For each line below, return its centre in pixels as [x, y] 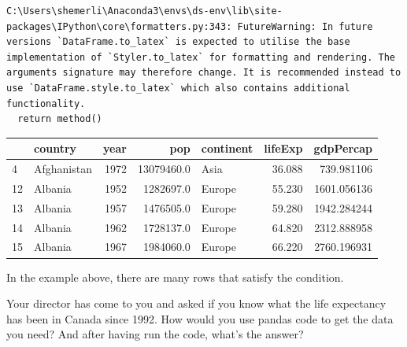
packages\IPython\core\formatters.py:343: [119, 26]
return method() [60, 119]
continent [227, 148]
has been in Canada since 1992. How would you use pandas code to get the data [200, 318]
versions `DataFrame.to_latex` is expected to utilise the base [178, 42]
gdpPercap [343, 148]
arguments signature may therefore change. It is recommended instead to [204, 73]
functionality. [46, 103]
